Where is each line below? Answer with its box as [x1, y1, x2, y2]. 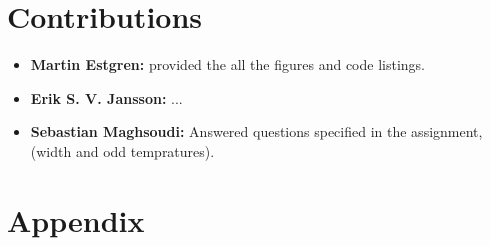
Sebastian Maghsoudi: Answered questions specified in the [30, 121, 407, 142]
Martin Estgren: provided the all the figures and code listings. [30, 54, 425, 75]
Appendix [7, 199, 145, 240]
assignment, [411, 121, 483, 142]
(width [30, 140, 72, 161]
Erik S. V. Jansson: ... [30, 87, 183, 108]
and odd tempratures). [75, 140, 215, 161]
